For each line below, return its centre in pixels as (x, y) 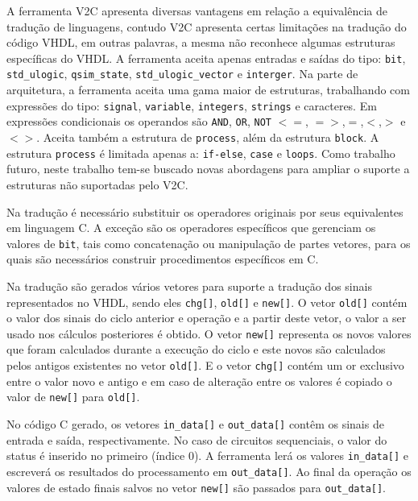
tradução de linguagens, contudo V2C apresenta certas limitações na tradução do (207, 26)
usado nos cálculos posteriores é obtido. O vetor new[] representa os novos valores (209, 333)
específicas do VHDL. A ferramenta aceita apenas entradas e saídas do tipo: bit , (206, 58)
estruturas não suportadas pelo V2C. (97, 184)
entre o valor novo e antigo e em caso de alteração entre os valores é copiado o (199, 381)
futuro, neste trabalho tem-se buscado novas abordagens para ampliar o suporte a (208, 169)
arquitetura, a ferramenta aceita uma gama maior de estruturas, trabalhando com (208, 90)
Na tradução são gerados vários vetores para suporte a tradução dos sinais (189, 286)
